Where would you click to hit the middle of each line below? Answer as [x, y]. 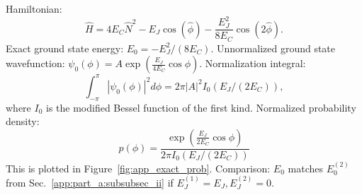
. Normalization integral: [253, 63]
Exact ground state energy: [65, 48]
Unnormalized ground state [276, 48]
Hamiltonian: [34, 8]
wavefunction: [35, 63]
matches [305, 168]
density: [23, 121]
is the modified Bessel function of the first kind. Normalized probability [201, 107]
